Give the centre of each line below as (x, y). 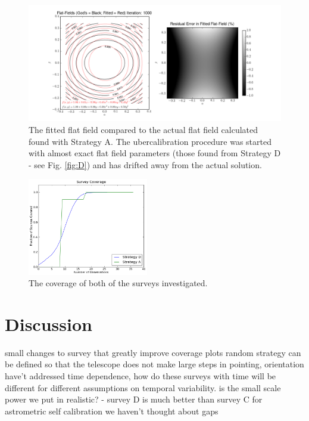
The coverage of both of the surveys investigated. (118, 283)
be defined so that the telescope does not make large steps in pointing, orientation (154, 364)
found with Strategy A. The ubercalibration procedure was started (150, 141)
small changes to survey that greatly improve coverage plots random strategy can (153, 352)
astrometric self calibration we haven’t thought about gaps (112, 411)
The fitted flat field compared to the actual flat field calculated (143, 130)
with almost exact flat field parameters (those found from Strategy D (155, 153)
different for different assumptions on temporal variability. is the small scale (143, 387)
